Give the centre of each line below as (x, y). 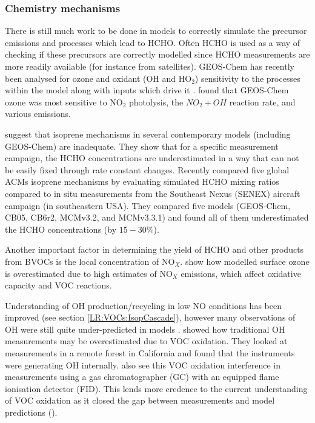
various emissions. (38, 114)
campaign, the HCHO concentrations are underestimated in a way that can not (152, 158)
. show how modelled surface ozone (245, 261)
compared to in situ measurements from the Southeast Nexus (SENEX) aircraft (153, 193)
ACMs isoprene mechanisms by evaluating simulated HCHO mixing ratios (142, 182)
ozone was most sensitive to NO (64, 102)
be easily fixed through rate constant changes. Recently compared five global (147, 169)
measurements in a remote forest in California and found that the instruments (150, 353)
